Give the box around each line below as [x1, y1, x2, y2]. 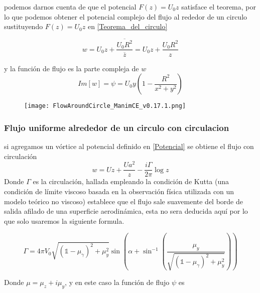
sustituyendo [4, 21, 43, 32]
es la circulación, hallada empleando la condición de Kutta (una [33, 176, 229, 187]
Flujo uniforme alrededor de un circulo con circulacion [4, 121, 229, 133]
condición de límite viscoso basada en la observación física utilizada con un [4, 186, 234, 196]
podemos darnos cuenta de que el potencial [4, 2, 137, 12]
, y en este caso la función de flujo [65, 277, 170, 287]
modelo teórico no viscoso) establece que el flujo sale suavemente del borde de [4, 196, 243, 206]
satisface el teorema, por [181, 2, 256, 12]
